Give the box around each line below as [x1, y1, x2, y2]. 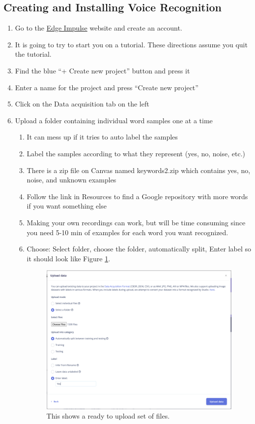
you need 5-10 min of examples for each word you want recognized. [27, 227, 228, 237]
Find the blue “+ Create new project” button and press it [15, 65, 190, 75]
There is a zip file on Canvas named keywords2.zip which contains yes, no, [27, 165, 251, 175]
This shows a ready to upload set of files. [46, 411, 170, 421]
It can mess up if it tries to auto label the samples [27, 132, 178, 142]
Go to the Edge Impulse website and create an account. [15, 23, 182, 33]
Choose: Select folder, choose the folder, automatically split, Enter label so [27, 244, 251, 254]
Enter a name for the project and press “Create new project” [15, 82, 198, 92]
